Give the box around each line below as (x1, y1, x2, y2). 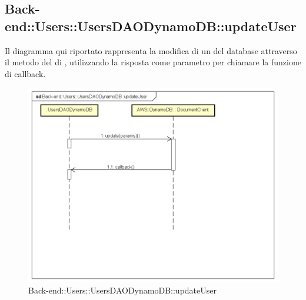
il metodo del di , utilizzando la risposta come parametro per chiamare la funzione (5, 56, 301, 68)
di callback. (5, 67, 46, 79)
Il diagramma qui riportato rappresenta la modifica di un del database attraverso (5, 44, 297, 56)
